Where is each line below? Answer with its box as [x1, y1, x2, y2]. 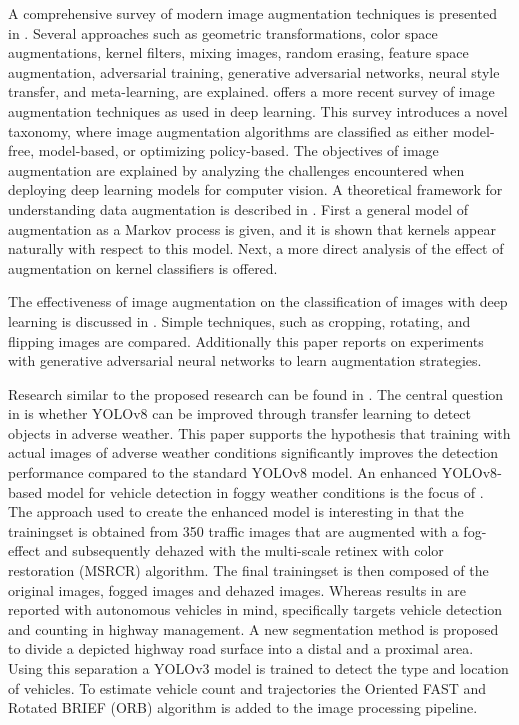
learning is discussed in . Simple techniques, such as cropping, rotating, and [8, 310, 471, 331]
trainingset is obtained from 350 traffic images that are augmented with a [8, 520, 459, 541]
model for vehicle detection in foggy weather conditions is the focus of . [46, 481, 484, 502]
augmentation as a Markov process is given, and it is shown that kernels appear [8, 218, 496, 239]
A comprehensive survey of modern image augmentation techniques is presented [8, 3, 497, 23]
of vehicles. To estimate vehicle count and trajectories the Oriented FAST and [8, 677, 487, 698]
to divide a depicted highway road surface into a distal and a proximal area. [8, 638, 474, 659]
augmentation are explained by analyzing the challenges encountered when [8, 159, 465, 180]
